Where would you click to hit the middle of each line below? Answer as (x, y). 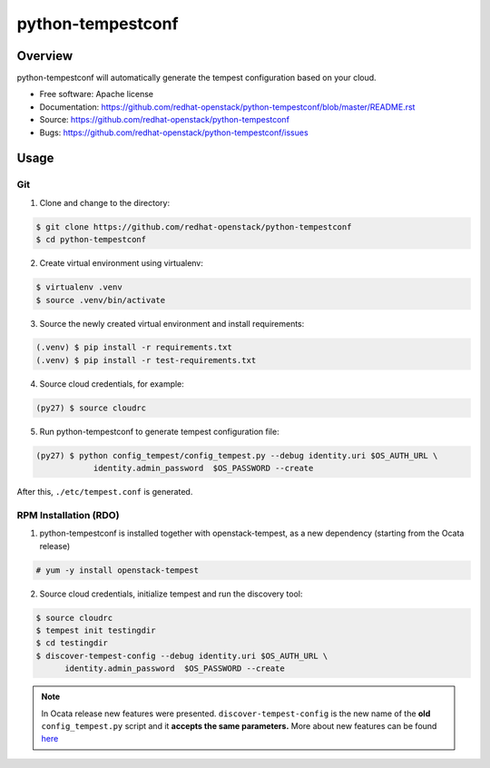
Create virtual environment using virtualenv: (122, 263)
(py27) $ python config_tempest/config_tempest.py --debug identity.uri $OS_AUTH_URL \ (237, 455)
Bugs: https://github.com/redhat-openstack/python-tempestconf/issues (174, 133)
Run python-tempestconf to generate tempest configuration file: (160, 431)
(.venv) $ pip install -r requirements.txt (134, 348)
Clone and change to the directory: (105, 202)
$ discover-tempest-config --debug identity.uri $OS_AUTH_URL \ (182, 655)
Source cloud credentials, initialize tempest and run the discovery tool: (171, 594)
